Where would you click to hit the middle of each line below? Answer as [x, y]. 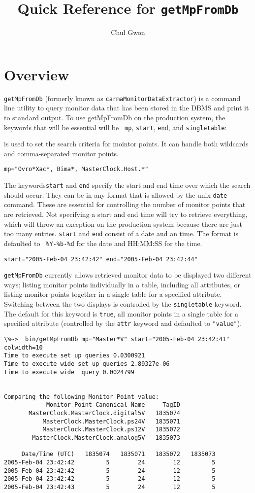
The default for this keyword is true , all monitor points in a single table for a [121, 313]
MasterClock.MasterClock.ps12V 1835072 [111, 430]
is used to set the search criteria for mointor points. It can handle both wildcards [126, 144]
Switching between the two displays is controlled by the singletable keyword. [123, 304]
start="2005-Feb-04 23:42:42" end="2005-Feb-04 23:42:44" [101, 259]
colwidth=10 [23, 347]
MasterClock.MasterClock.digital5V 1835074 [104, 413]
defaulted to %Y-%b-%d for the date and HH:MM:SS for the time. [103, 243]
